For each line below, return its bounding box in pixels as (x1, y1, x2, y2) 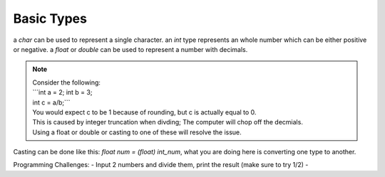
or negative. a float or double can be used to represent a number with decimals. (13, 45, 248, 53)
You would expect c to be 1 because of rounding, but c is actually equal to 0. (32, 107, 257, 117)
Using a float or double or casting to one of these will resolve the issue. (32, 128, 242, 136)
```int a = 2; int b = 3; (32, 88, 93, 97)
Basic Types (13, 11, 87, 26)
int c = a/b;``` (32, 98, 71, 107)
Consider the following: (32, 78, 101, 87)
